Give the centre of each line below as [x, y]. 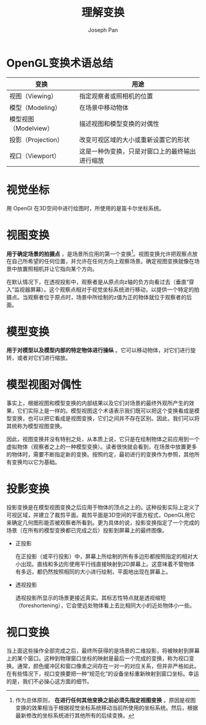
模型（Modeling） [35, 107]
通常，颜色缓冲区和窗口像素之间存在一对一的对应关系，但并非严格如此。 [108, 666]
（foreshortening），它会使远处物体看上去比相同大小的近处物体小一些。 [105, 605]
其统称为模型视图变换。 [36, 426]
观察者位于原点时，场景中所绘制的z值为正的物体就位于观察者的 [107, 297]
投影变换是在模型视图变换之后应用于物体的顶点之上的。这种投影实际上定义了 [103, 507]
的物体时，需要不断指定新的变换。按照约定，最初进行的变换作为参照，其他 [100, 455]
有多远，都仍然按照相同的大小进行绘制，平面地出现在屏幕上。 [93, 572]
